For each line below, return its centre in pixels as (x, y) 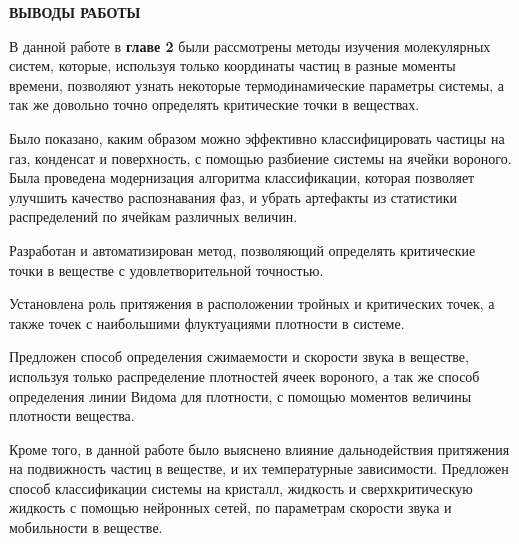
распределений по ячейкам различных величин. (153, 216)
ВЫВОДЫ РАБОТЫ (75, 12)
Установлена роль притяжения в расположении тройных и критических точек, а (252, 303)
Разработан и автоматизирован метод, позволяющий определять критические (242, 249)
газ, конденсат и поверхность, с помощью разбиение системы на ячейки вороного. (260, 157)
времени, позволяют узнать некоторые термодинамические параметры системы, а (257, 84)
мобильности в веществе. (86, 527)
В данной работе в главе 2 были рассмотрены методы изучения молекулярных (250, 45)
